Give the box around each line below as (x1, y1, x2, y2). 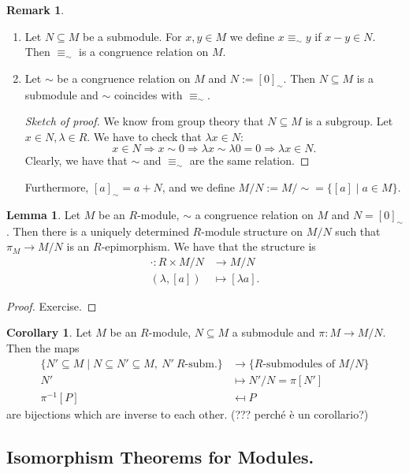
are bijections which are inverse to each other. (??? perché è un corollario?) (6, 405, 369, 422)
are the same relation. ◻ (189, 152, 310, 169)
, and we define (162, 178, 235, 195)
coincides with (114, 86, 183, 102)
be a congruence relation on (57, 69, 191, 86)
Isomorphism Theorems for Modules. (6, 444, 314, 468)
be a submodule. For (83, 28, 182, 44)
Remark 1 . (6, 2, 65, 17)
